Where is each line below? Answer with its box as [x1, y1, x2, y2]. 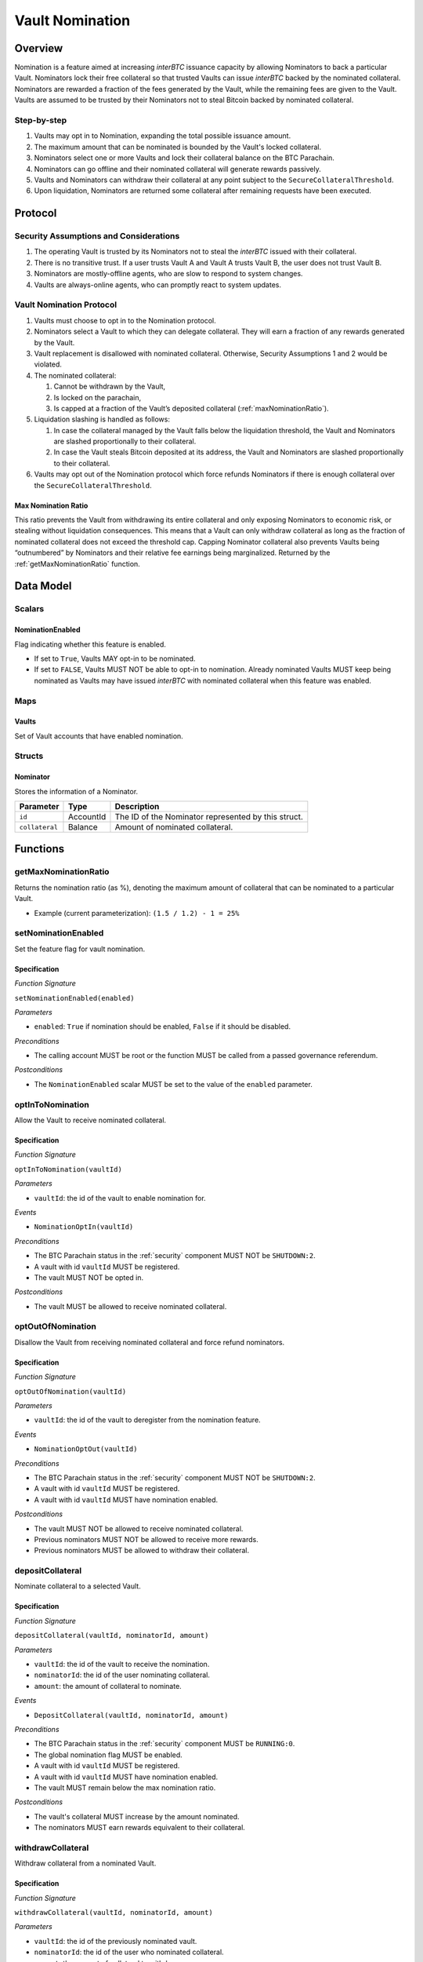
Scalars [14, 604, 45, 614]
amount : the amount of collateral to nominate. [34, 1681, 182, 1690]
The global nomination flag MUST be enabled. [34, 1750, 183, 1760]
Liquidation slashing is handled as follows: [34, 414, 170, 424]
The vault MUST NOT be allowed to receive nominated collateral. [34, 1523, 244, 1533]
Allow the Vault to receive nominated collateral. [14, 1115, 167, 1125]
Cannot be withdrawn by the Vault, [53, 381, 166, 392]
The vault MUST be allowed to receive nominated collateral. [34, 1301, 227, 1311]
